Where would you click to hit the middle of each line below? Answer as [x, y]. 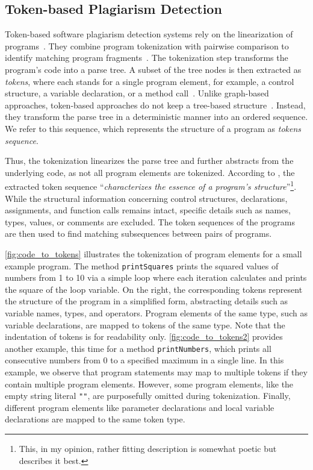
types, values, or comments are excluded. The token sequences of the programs [150, 221]
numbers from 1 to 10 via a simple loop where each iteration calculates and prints [156, 277]
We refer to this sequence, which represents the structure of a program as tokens [153, 128]
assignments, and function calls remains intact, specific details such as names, [148, 210]
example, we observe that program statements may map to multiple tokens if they [156, 372]
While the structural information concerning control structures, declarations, [146, 198]
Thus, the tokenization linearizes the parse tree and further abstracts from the [149, 161]
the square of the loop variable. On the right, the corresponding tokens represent [154, 289]
